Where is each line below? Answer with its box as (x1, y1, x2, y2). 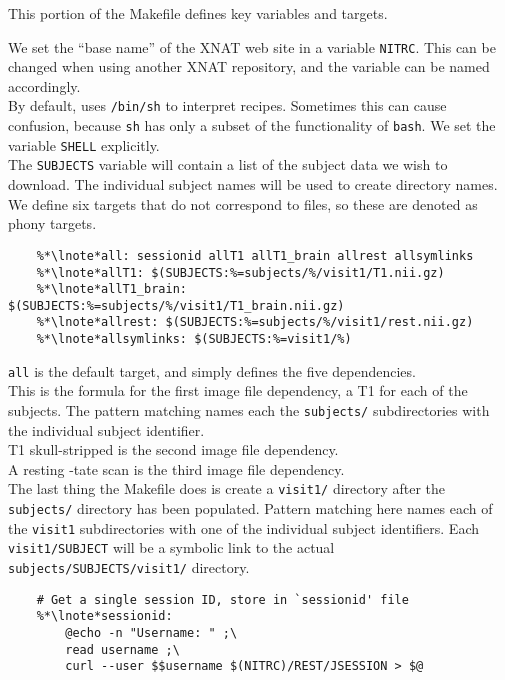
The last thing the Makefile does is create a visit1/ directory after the (8, 478, 446, 499)
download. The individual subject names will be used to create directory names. (8, 174, 498, 195)
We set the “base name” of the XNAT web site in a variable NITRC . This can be (8, 36, 496, 57)
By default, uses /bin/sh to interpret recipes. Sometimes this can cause (8, 95, 447, 116)
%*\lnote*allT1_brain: (36, 282, 187, 297)
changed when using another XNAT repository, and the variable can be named (8, 56, 490, 77)
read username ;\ (65, 642, 180, 657)
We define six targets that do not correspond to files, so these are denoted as (8, 193, 478, 214)
